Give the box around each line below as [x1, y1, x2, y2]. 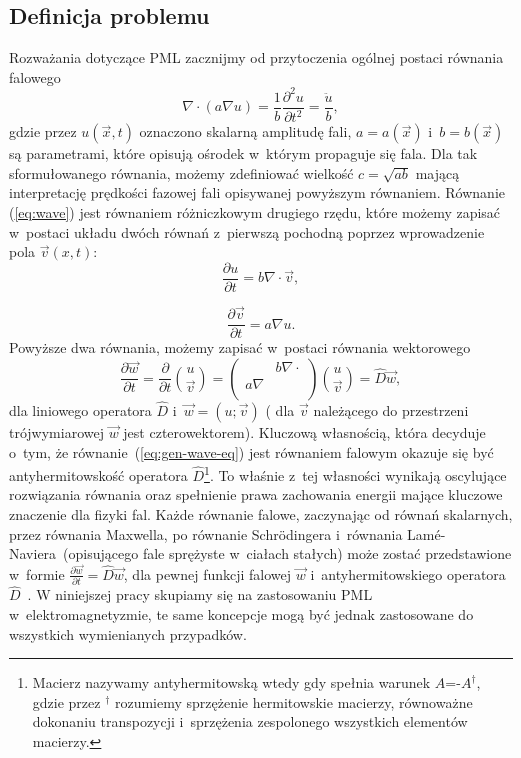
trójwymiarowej [9, 422, 104, 443]
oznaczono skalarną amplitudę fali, [139, 121, 352, 142]
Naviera [9, 543, 57, 564]
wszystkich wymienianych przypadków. [9, 623, 247, 644]
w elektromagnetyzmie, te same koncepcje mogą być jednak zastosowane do [9, 604, 474, 625]
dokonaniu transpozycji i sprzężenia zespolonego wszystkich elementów [32, 711, 468, 732]
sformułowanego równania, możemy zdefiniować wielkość [9, 162, 354, 183]
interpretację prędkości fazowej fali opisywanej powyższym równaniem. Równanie [9, 182, 506, 203]
